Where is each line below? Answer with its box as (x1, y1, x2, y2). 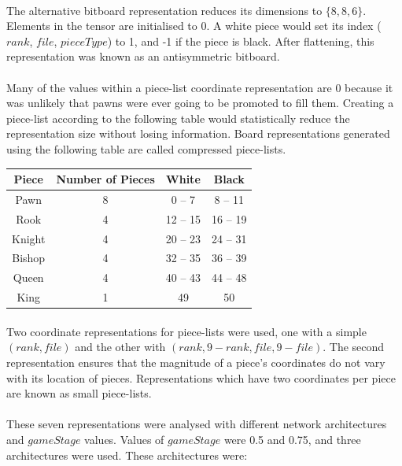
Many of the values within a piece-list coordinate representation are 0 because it (6, 79, 393, 95)
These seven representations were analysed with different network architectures (6, 416, 387, 432)
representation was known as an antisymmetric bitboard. (6, 48, 280, 65)
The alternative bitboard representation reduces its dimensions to (6, 2, 323, 18)
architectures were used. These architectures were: (6, 446, 248, 463)
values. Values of (84, 431, 164, 447)
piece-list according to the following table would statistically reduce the (6, 109, 350, 126)
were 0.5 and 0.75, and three (223, 431, 361, 447)
